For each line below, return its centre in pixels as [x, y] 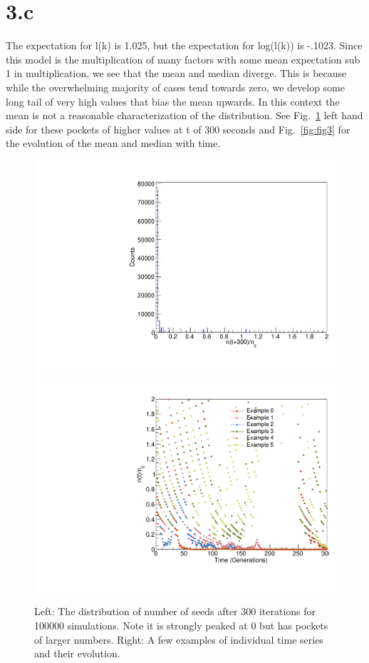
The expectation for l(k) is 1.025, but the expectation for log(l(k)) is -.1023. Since [184, 45]
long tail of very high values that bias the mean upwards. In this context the [173, 101]
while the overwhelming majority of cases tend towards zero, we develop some [175, 87]
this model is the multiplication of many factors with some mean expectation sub [183, 59]
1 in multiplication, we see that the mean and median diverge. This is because [176, 73]
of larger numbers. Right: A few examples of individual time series [179, 639]
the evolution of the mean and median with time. [113, 143]
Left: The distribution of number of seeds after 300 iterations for [175, 611]
